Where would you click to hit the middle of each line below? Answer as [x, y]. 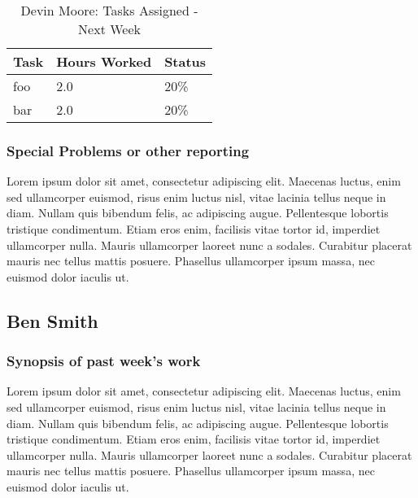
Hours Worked [104, 61]
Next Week [109, 29]
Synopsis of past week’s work [104, 361]
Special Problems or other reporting [128, 150]
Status [185, 61]
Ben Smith [52, 320]
